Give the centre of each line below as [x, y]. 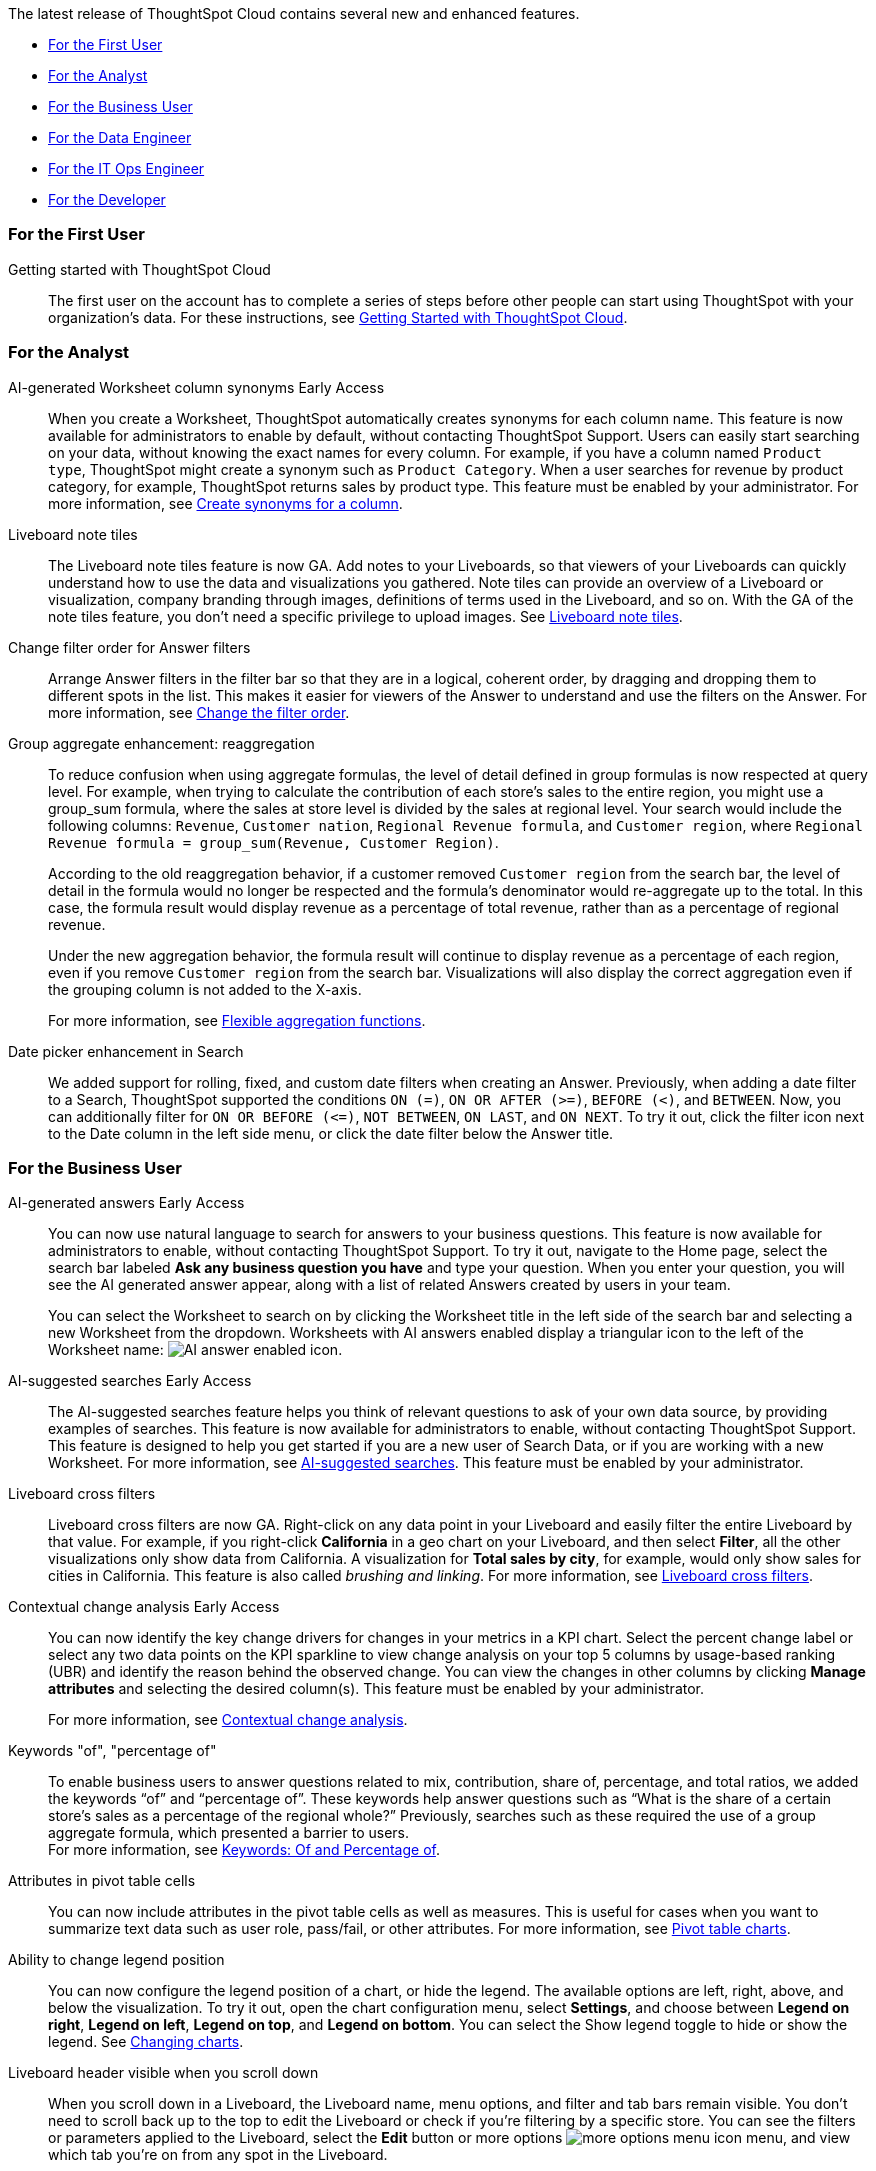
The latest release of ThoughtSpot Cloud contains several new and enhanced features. [294, 13]
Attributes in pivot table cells [102, 1881]
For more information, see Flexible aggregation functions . [237, 1020]
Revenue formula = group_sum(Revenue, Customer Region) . [273, 842]
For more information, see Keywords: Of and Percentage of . [244, 1850]
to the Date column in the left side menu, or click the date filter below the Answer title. [331, 1133]
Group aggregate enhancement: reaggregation [161, 743]
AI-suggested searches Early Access [130, 1381]
